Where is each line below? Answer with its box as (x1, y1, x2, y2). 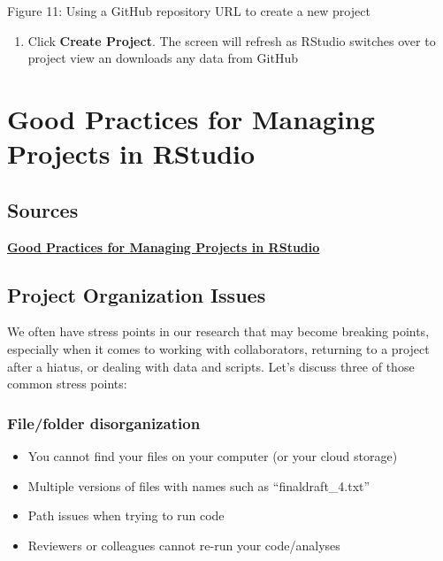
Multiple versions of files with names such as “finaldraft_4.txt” (27, 476, 370, 495)
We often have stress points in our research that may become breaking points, (7, 322, 430, 341)
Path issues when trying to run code (27, 506, 225, 525)
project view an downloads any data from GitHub (27, 49, 298, 67)
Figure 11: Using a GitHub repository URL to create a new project (7, 2, 370, 19)
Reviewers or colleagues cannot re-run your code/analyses (27, 535, 340, 554)
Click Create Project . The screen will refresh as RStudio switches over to (27, 31, 436, 50)
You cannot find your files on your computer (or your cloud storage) (27, 446, 398, 465)
